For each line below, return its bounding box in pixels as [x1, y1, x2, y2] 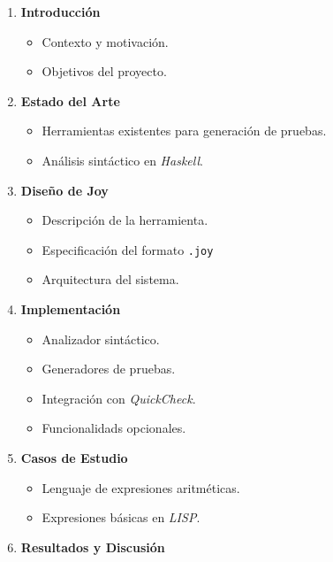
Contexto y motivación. [42, 32, 169, 50]
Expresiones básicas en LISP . [42, 508, 201, 527]
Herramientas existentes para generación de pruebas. [42, 121, 327, 140]
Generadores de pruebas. [42, 359, 176, 378]
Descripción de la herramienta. [42, 211, 208, 229]
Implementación [20, 300, 121, 318]
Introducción [20, 3, 101, 20]
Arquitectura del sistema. [42, 270, 179, 289]
